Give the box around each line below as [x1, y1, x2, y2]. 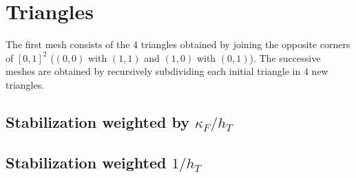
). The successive [249, 50, 321, 65]
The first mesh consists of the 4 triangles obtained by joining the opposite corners [6, 37, 350, 52]
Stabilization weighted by [6, 111, 189, 132]
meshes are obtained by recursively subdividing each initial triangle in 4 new [6, 64, 328, 78]
